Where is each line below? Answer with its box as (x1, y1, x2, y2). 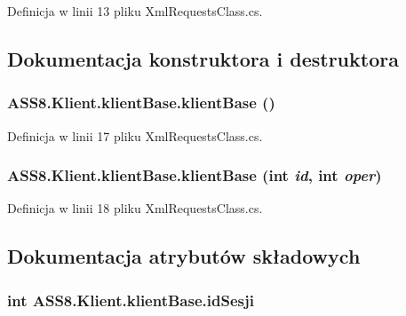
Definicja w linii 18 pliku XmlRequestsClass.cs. (7, 199, 263, 217)
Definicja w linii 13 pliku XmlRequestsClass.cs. (7, 2, 263, 20)
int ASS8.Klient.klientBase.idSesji (7, 288, 254, 311)
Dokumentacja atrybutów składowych (7, 242, 361, 270)
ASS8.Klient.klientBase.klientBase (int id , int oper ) (7, 164, 382, 186)
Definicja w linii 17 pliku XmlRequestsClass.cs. (7, 126, 263, 145)
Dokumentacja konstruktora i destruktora (7, 44, 399, 72)
